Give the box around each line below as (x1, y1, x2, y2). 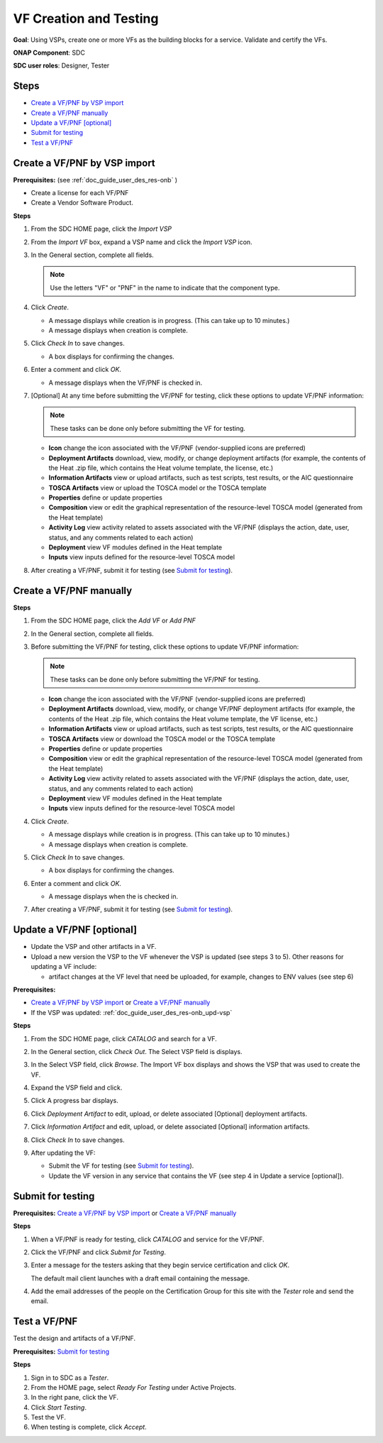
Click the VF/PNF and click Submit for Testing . (30, 1248, 167, 1256)
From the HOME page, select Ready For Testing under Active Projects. (30, 1383, 237, 1391)
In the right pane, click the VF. (30, 1393, 118, 1402)
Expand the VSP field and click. (30, 1083, 123, 1092)
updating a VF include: (30, 962, 97, 971)
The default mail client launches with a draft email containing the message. (30, 1274, 250, 1283)
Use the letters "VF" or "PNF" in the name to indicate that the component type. (50, 283, 280, 292)
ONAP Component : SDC (13, 48, 85, 57)
